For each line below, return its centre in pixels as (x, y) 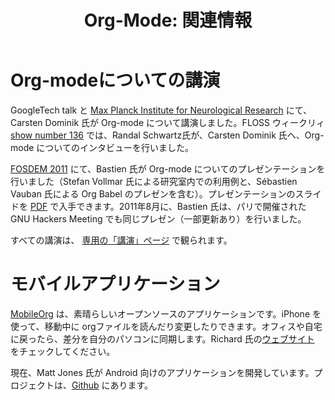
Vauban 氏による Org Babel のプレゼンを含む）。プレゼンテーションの (153, 193)
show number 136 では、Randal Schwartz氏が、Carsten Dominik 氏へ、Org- (167, 135)
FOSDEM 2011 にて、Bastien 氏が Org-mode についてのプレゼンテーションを (168, 168)
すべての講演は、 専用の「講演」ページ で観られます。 (121, 240)
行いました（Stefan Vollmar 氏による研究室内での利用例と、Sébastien (154, 181)
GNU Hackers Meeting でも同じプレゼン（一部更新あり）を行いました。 (158, 218)
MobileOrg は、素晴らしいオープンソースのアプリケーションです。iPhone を (166, 313)
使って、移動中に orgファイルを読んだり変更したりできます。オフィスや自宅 (166, 326)
